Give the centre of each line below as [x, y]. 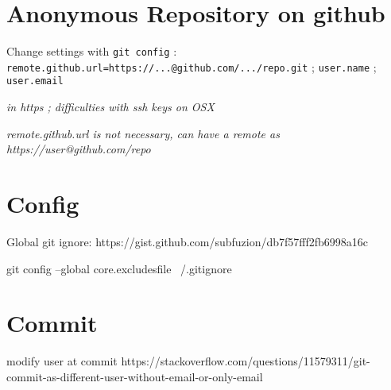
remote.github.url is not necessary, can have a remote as [143, 133]
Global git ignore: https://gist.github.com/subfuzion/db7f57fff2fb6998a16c [188, 241]
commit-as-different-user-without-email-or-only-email [135, 376]
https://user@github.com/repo [79, 149]
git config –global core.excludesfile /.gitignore [119, 268]
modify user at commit [62, 361]
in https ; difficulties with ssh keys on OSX [110, 107]
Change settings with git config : [92, 51]
